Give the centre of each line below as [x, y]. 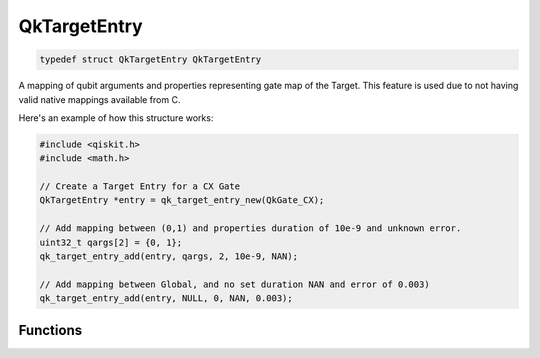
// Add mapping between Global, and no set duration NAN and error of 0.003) [234, 284]
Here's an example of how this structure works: [116, 117]
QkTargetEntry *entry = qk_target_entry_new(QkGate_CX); [182, 200]
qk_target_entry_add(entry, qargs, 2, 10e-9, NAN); [169, 256]
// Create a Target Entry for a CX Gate [139, 186]
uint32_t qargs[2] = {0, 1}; [111, 242]
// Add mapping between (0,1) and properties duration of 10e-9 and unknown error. [250, 228]
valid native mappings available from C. [99, 99]
